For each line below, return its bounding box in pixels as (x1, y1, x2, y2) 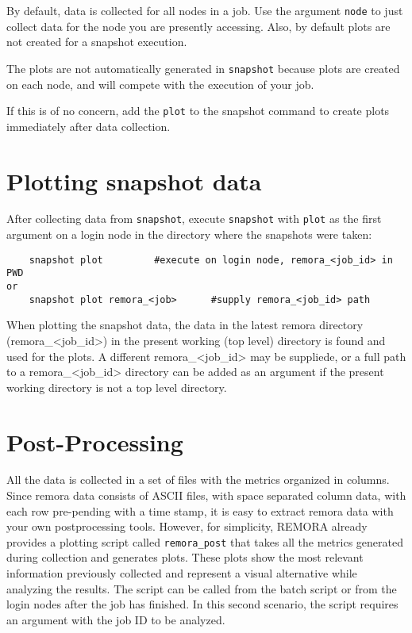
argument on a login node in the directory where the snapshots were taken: (6, 226, 372, 243)
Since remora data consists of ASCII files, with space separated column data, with (6, 487, 406, 504)
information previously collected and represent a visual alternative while (6, 565, 357, 581)
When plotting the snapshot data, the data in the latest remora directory (6, 316, 364, 333)
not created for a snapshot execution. (6, 33, 187, 50)
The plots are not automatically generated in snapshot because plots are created (6, 59, 400, 76)
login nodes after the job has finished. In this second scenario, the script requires (6, 596, 399, 612)
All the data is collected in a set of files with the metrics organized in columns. (6, 471, 390, 488)
